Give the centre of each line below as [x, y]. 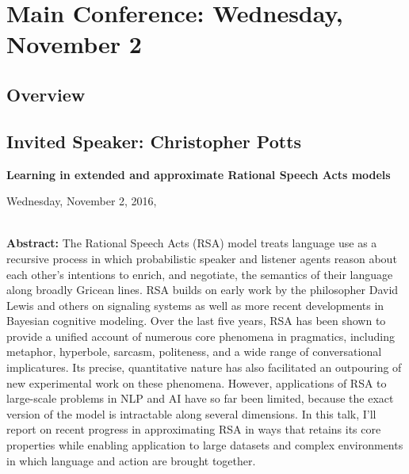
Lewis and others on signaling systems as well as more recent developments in [195, 305]
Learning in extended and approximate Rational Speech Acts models [199, 174]
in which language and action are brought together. [131, 460]
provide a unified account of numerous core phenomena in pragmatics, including [201, 336]
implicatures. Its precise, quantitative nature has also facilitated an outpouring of [204, 367]
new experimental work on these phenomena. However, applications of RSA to [197, 382]
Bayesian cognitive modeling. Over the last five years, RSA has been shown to [196, 321]
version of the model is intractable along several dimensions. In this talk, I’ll [191, 413]
